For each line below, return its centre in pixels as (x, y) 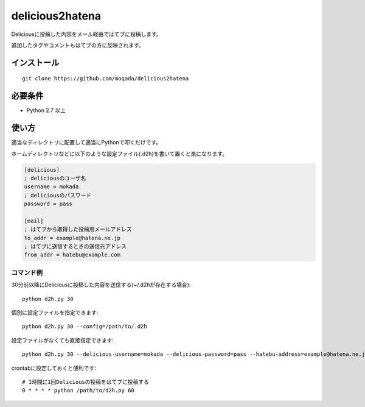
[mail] (34, 221)
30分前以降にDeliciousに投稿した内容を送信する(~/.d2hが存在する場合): (101, 285)
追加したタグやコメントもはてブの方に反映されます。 (78, 45)
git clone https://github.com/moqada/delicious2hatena (106, 79)
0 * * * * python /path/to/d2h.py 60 (78, 391)
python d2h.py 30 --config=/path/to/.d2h (85, 327)
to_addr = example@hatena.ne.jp (72, 238)
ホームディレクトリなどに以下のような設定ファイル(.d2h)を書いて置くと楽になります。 (120, 154)
